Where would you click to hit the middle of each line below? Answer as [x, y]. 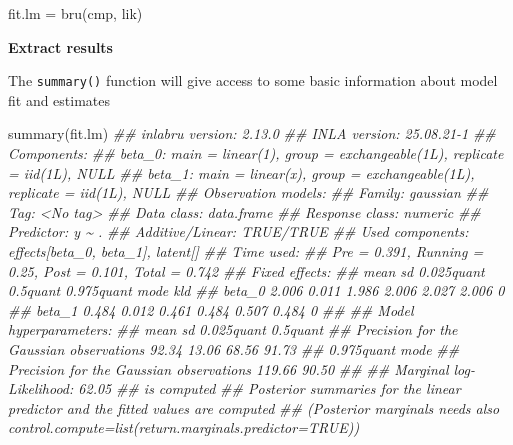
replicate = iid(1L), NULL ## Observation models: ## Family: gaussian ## [248, 192]
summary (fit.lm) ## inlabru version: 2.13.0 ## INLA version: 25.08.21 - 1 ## [252, 133]
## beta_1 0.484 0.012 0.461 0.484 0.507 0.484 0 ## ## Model [211, 309]
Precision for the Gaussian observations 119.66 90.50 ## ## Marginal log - [242, 368]
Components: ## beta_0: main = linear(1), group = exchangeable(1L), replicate [256, 153]
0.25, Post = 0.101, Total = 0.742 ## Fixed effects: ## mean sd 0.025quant [246, 270]
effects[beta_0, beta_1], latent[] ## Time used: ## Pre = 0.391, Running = [246, 251]
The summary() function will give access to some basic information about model [253, 80]
